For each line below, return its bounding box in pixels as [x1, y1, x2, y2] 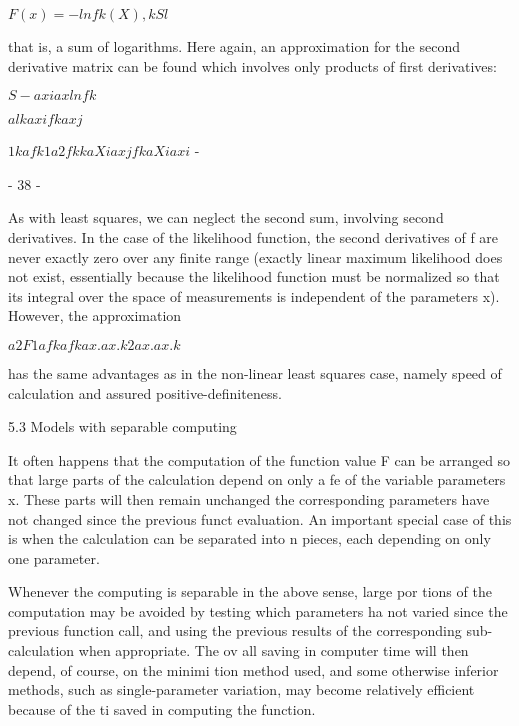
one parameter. [8, 547, 100, 568]
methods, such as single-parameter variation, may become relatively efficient [8, 679, 475, 700]
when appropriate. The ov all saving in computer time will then [78, 640, 469, 661]
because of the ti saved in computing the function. [8, 698, 316, 719]
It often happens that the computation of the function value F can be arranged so [8, 449, 511, 470]
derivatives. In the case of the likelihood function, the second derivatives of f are [8, 226, 499, 247]
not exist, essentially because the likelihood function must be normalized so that [8, 266, 500, 287]
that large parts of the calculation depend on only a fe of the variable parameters [8, 469, 506, 490]
